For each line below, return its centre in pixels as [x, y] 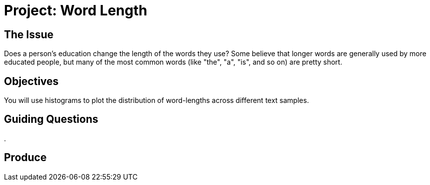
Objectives [31, 81]
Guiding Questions [51, 119]
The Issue [29, 34]
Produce [25, 158]
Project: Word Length [76, 10]
